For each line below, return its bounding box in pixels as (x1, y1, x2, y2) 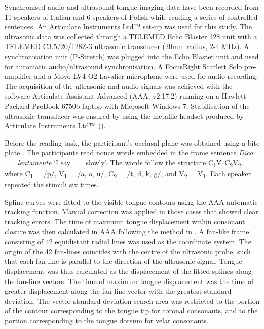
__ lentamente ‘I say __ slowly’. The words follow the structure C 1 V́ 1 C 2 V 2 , (5, 157, 243, 169)
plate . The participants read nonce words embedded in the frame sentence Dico (5, 147, 253, 158)
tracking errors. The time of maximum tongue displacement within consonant (5, 216, 245, 226)
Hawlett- (221, 90, 249, 101)
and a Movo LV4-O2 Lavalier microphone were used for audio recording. (34, 71, 258, 81)
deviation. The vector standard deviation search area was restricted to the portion (5, 295, 260, 306)
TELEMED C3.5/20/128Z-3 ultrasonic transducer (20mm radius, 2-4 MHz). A (5, 41, 249, 52)
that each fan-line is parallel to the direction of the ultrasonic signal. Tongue (5, 256, 242, 266)
